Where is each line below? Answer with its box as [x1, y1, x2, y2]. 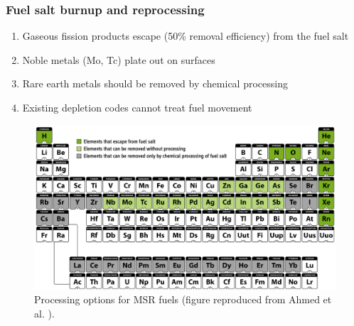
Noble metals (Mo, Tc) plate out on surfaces [22, 52, 215, 67]
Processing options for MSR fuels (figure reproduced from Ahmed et [34, 292, 332, 307]
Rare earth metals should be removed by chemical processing [22, 76, 288, 91]
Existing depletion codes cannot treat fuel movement [22, 100, 252, 114]
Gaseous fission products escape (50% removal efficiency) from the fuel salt [22, 28, 349, 43]
